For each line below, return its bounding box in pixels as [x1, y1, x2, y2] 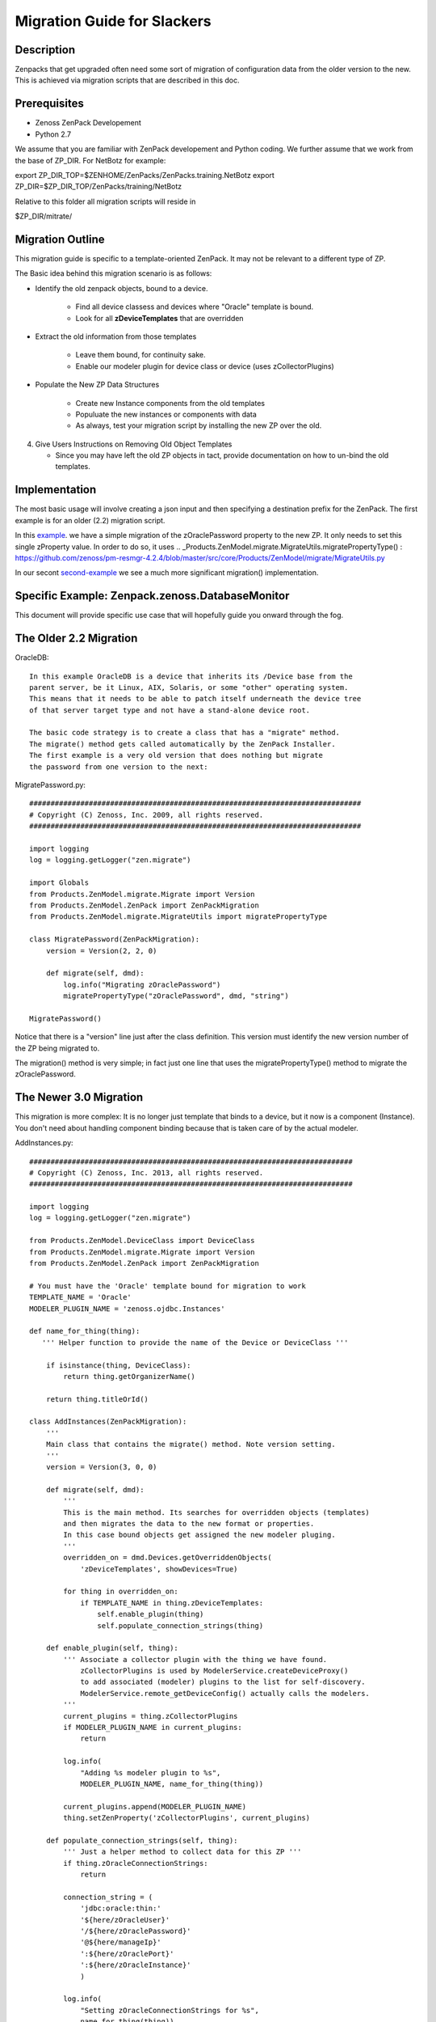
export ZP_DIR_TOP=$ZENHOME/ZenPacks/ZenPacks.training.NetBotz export [15, 170, 275, 180]
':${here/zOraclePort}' [80, 1949, 174, 1958]
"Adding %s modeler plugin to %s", [80, 1768, 221, 1777]
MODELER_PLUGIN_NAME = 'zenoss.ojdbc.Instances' [29, 1304, 225, 1313]
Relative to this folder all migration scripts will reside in [15, 197, 196, 206]
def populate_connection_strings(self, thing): [45, 1836, 238, 1845]
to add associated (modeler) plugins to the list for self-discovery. [80, 1677, 366, 1686]
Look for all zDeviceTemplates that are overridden [75, 313, 244, 323]
